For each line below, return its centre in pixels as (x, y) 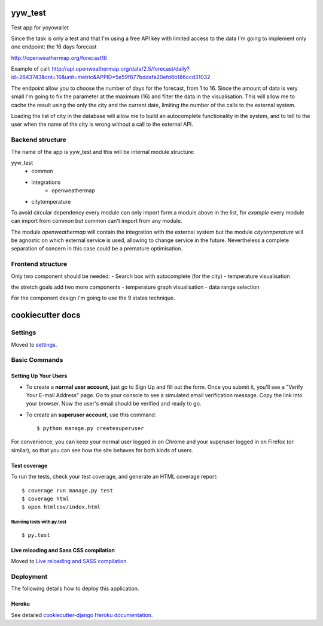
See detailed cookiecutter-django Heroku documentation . (82, 615)
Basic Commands (37, 360)
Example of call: (31, 69)
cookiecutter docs (46, 315)
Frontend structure (39, 264)
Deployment (29, 576)
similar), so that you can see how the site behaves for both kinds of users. (102, 450)
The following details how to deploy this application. (75, 589)
